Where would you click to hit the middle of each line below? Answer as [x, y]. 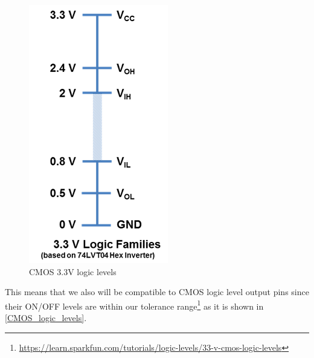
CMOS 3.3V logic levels [73, 271]
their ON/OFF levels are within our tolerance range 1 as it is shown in [134, 305]
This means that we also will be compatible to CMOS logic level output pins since [157, 292]
